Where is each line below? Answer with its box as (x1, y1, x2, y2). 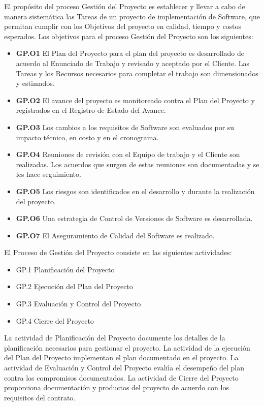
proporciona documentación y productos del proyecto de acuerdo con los (4, 382, 229, 393)
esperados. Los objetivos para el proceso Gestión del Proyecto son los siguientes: (4, 30, 253, 41)
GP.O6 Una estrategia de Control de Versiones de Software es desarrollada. (16, 213, 253, 224)
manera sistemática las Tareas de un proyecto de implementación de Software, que (4, 11, 260, 21)
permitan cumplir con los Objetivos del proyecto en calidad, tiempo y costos (4, 21, 242, 32)
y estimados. (16, 78, 55, 88)
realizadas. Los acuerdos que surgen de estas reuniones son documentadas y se (16, 159, 259, 169)
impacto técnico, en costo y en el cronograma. (16, 132, 159, 142)
